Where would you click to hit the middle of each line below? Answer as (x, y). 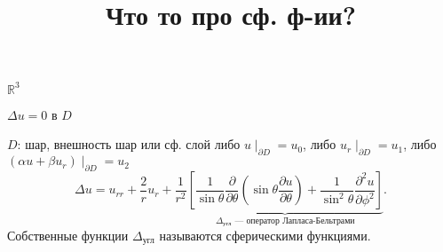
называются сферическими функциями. (265, 235)
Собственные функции (68, 235)
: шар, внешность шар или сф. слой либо (129, 144)
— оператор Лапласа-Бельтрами (295, 220)
